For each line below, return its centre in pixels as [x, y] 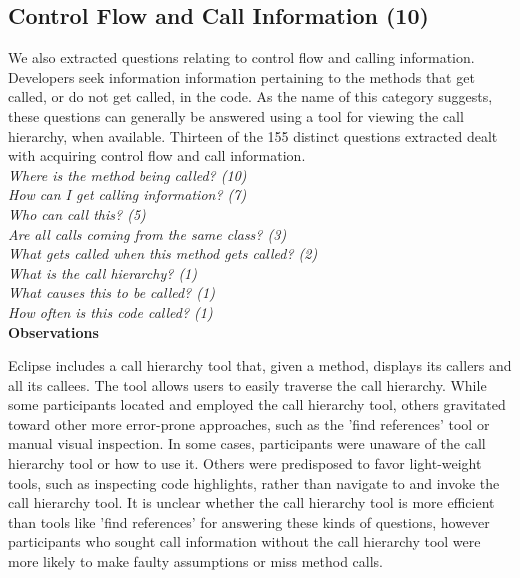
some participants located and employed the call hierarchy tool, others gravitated [257, 404]
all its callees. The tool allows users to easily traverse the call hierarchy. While [247, 384]
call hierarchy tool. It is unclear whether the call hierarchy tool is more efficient [251, 502]
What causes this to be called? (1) [111, 292]
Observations [53, 331]
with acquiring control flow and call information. [157, 155]
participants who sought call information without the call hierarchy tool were [244, 541]
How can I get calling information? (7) [127, 194]
